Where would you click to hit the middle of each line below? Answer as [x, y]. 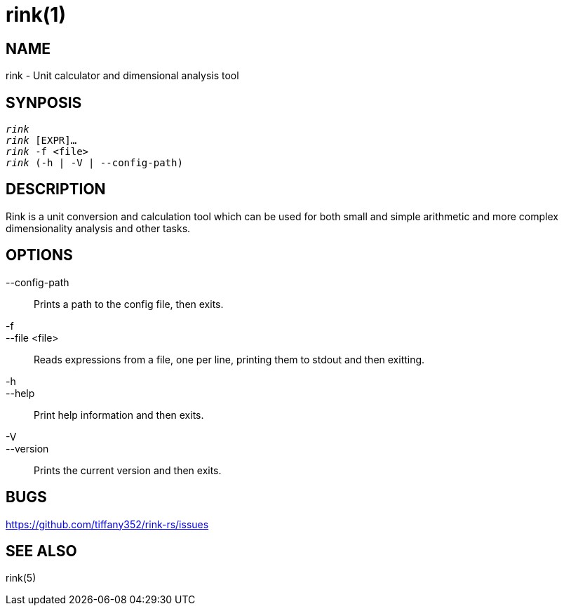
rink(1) [36, 15]
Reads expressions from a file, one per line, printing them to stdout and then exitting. [229, 359]
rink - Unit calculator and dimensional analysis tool [122, 76]
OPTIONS [39, 255]
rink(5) [21, 578]
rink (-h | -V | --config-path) [94, 163]
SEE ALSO [41, 551]
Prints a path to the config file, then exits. [129, 304]
